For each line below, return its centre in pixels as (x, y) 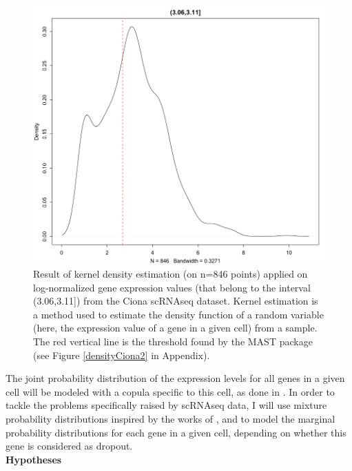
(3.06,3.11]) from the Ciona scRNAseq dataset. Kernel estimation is (176, 301)
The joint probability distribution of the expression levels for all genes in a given (175, 378)
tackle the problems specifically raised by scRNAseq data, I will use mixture (166, 405)
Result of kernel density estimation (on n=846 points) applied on (170, 274)
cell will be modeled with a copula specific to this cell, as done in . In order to (170, 391)
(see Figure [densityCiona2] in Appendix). (122, 355)
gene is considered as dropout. (69, 446)
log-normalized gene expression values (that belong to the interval (172, 287)
